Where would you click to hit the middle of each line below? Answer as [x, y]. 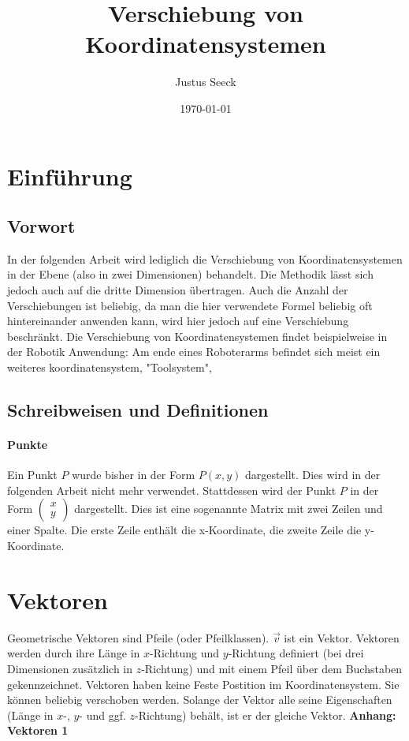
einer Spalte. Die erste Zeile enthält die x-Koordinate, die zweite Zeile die [184, 530]
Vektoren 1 [38, 730]
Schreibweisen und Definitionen [138, 410]
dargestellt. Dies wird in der [313, 475]
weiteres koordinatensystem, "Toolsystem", [110, 367]
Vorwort [41, 226]
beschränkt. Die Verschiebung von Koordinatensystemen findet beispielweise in [197, 336]
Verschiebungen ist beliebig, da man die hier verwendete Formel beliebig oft [190, 305]
